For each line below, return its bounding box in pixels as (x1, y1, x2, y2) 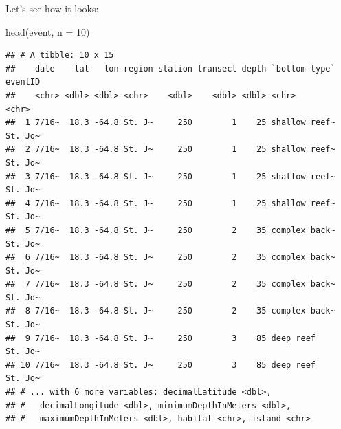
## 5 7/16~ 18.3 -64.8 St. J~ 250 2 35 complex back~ (5, 225, 335, 235)
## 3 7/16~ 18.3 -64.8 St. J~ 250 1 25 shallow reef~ (5, 171, 335, 181)
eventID (5, 77, 41, 87)
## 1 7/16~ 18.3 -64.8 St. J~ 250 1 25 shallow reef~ (5, 118, 335, 128)
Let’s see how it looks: (5, 1, 99, 15)
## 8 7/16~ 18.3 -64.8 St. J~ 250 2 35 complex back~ (5, 306, 335, 316)
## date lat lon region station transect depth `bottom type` (5, 63, 335, 74)
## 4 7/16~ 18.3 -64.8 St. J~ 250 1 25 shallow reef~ (5, 198, 335, 208)
